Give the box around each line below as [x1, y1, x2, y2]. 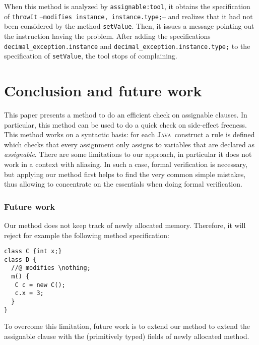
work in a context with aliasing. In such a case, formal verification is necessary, [4, 158, 248, 169]
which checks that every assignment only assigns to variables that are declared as [4, 139, 254, 149]
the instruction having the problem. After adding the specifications [4, 30, 211, 41]
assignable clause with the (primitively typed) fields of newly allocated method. [4, 331, 249, 341]
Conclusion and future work [4, 80, 202, 101]
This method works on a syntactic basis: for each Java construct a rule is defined [4, 129, 255, 140]
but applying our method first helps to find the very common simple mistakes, [4, 168, 246, 179]
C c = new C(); [15, 281, 66, 289]
